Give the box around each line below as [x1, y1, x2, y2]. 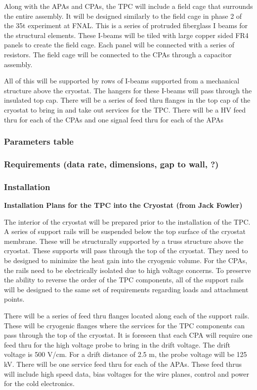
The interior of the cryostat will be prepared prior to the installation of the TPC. [4, 216, 251, 227]
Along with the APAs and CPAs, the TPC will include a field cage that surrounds [4, 1, 253, 11]
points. [4, 294, 25, 304]
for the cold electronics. [4, 378, 75, 389]
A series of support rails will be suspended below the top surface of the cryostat [4, 226, 246, 236]
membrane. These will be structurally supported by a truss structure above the [4, 235, 244, 246]
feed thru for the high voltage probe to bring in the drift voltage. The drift [4, 339, 231, 350]
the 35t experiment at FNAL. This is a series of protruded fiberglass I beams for [4, 20, 248, 31]
